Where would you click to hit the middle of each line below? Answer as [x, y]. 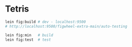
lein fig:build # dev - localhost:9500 [46, 22]
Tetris [17, 9]
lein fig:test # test [28, 40]
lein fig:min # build [29, 35]
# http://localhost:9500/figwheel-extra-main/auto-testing [66, 26]
